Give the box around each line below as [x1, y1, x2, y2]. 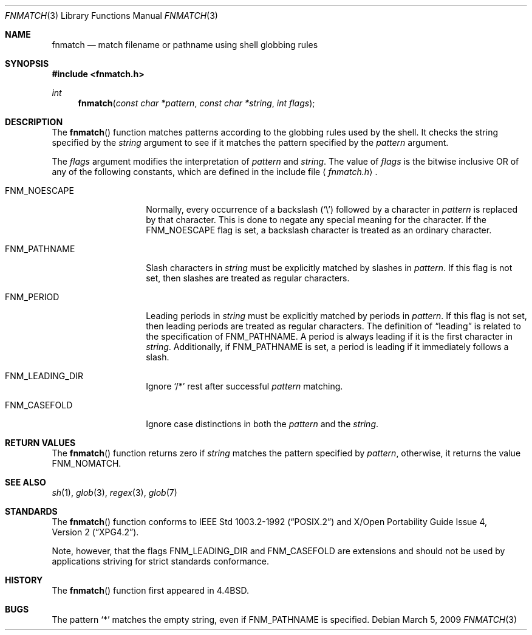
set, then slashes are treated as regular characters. [146, 273, 350, 283]
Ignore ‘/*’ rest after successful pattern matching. [146, 381, 343, 391]
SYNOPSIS [5, 58, 49, 69]
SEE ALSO [5, 477, 46, 487]
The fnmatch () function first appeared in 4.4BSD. [52, 585, 249, 596]
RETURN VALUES [5, 438, 76, 448]
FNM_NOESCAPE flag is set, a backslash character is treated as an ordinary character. [146, 225, 492, 235]
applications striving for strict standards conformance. [52, 556, 270, 566]
